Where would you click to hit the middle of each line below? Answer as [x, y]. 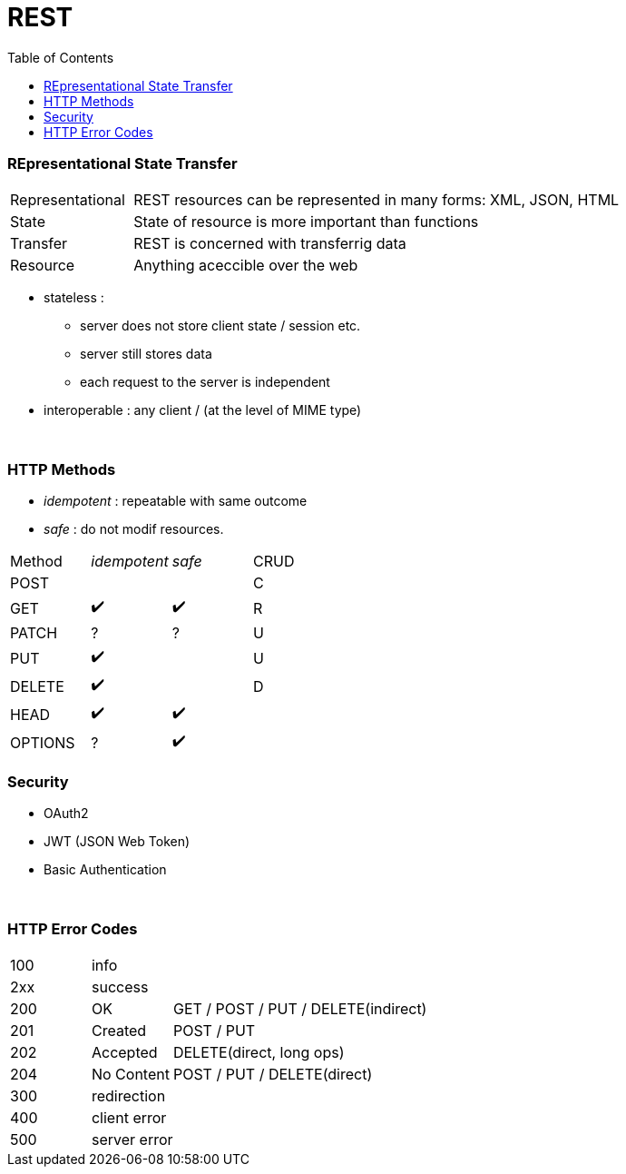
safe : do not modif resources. [134, 529]
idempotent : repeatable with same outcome [176, 501]
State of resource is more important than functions [306, 221]
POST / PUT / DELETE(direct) [273, 1074]
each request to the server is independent [205, 381]
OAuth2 [66, 813]
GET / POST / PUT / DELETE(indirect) [300, 1008]
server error [132, 1139]
